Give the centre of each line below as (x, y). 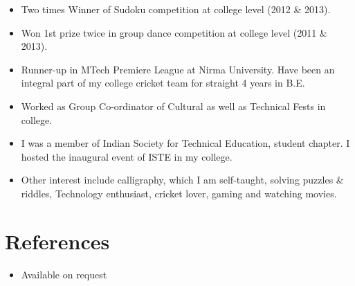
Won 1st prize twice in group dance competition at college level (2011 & (174, 32)
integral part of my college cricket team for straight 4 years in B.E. (163, 83)
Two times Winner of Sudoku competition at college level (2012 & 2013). (176, 9)
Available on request (64, 274)
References (57, 241)
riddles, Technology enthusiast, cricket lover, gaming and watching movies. (179, 193)
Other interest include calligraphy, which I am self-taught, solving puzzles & (182, 180)
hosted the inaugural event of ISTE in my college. (127, 156)
